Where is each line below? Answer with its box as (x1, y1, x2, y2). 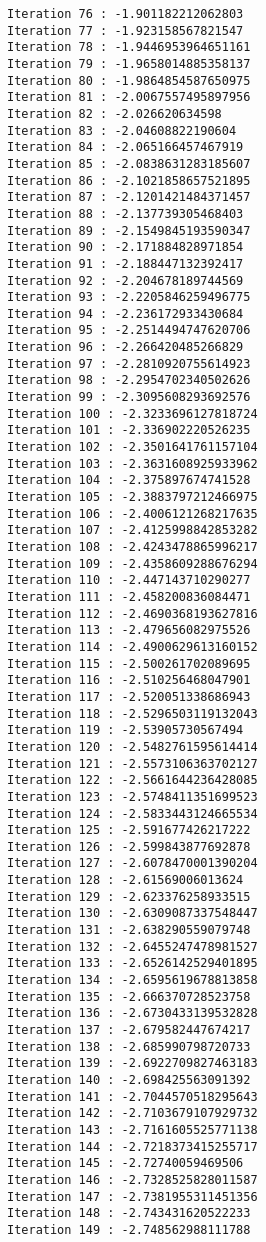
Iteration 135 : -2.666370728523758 (7, 989, 251, 1004)
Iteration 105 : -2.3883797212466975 (7, 490, 258, 505)
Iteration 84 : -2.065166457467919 (7, 140, 244, 155)
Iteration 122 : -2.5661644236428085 (7, 773, 258, 788)
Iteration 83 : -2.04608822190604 (7, 123, 237, 138)
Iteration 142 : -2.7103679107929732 (7, 1106, 258, 1121)
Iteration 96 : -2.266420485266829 (7, 340, 244, 355)
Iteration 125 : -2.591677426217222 (7, 823, 251, 838)
